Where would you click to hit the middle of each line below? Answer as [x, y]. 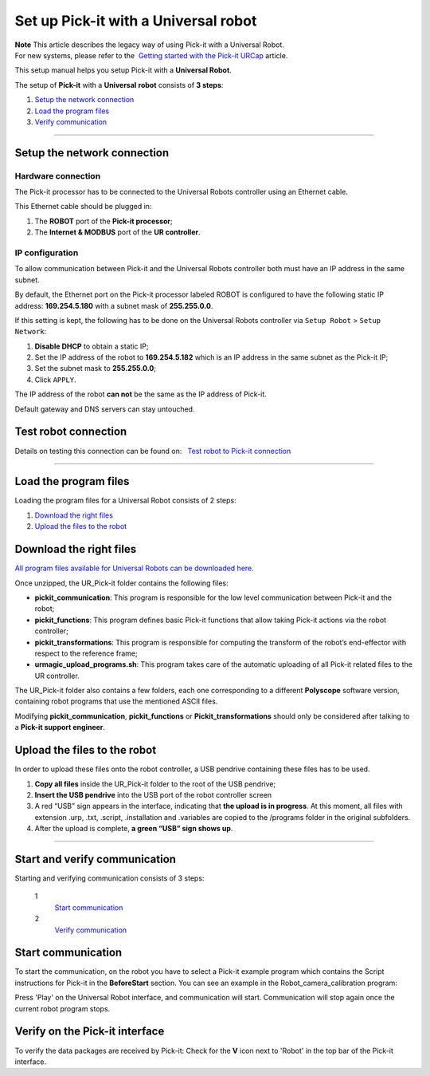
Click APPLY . [55, 380]
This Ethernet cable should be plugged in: [83, 207]
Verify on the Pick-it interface [90, 1032]
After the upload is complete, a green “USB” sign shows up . [134, 829]
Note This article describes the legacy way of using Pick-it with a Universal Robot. [149, 45]
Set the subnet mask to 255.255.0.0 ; [96, 369]
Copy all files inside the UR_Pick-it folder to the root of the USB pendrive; [155, 784]
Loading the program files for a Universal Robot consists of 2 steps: [125, 501]
